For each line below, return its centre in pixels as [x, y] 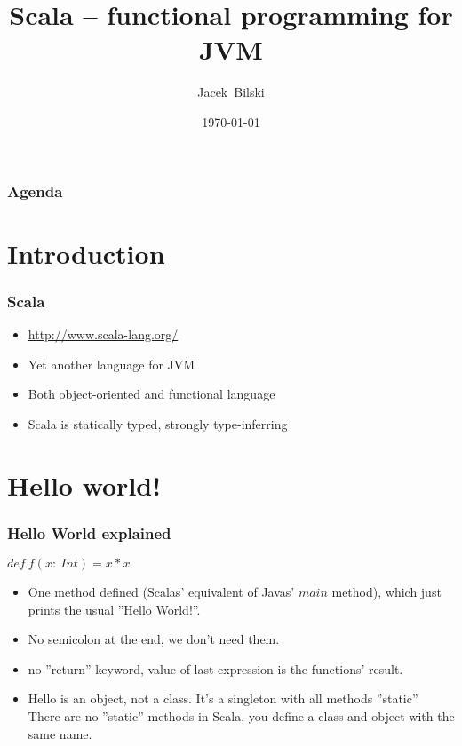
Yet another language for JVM [112, 364]
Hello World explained [89, 532]
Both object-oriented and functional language [151, 394]
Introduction [86, 253]
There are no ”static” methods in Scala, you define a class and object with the [241, 715]
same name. [60, 733]
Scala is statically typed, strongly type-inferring [158, 423]
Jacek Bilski [231, 92]
